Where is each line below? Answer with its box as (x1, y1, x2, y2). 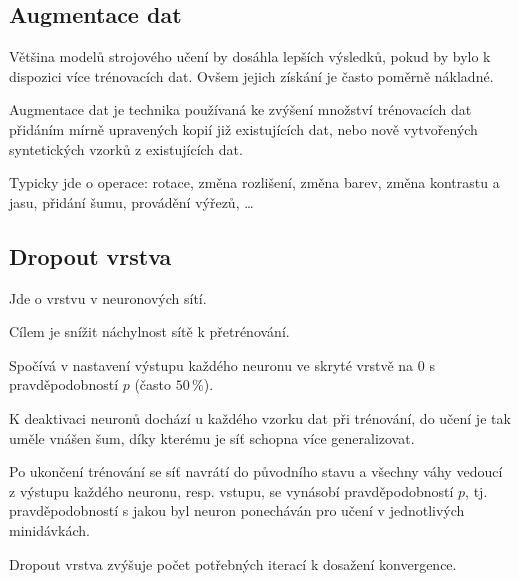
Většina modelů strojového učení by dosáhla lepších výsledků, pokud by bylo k (9, 46, 491, 67)
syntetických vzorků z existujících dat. (9, 138, 243, 159)
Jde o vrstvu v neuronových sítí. (9, 287, 207, 308)
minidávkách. (9, 519, 90, 540)
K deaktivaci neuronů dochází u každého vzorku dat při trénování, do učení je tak (9, 407, 511, 428)
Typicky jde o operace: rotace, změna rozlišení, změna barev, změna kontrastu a (9, 172, 500, 193)
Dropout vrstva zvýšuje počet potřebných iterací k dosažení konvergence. (9, 553, 457, 574)
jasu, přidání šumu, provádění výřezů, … (9, 191, 254, 212)
